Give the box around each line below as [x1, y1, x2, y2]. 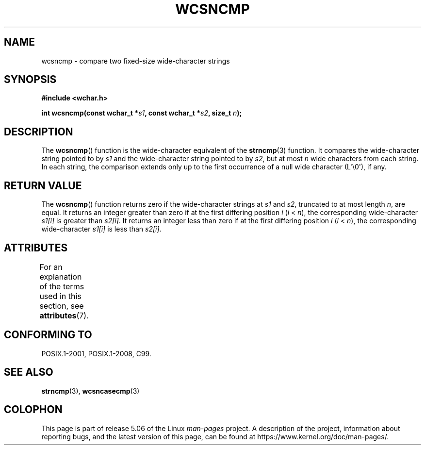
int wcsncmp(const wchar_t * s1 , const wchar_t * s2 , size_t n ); [41, 109, 242, 117]
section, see [39, 300, 84, 311]
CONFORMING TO [4, 329, 92, 341]
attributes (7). [39, 310, 89, 320]
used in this [39, 291, 82, 301]
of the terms [39, 281, 84, 291]
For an [39, 262, 63, 272]
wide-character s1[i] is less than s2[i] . [41, 225, 162, 233]
